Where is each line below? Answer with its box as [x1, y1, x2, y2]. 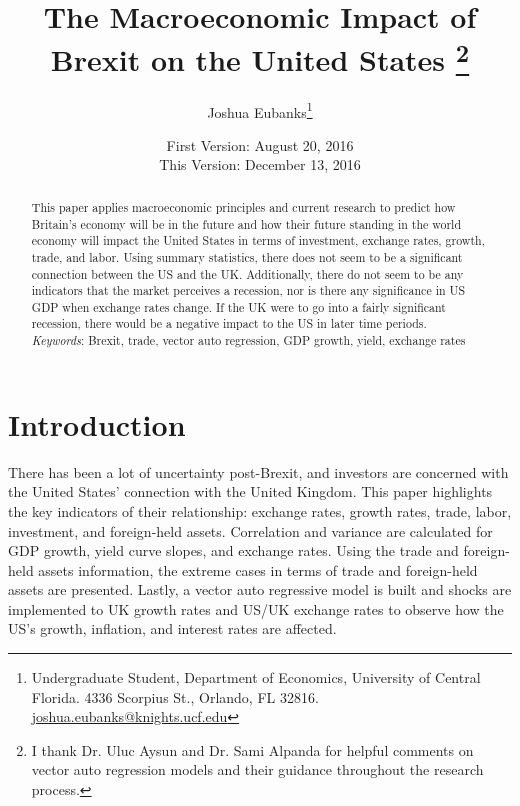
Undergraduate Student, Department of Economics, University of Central [31, 667, 481, 688]
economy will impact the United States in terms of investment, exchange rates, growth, [31, 232, 485, 249]
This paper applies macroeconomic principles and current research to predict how [31, 198, 456, 215]
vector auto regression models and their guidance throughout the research [31, 759, 484, 780]
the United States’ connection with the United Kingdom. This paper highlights [8, 481, 493, 502]
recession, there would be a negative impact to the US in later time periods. [31, 315, 427, 332]
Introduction [8, 403, 186, 444]
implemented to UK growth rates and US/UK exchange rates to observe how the [8, 598, 504, 619]
